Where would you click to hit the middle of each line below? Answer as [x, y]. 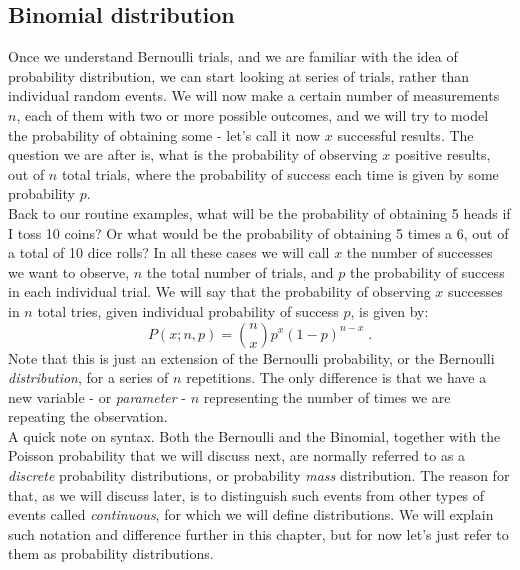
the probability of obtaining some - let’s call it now [164, 134]
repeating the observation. [88, 416]
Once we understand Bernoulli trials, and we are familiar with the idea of [233, 56]
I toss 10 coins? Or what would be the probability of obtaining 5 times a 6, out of [258, 232]
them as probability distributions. [111, 553]
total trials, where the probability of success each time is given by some [280, 173]
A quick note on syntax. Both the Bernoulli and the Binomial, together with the [254, 435]
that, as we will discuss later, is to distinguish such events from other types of [246, 494]
